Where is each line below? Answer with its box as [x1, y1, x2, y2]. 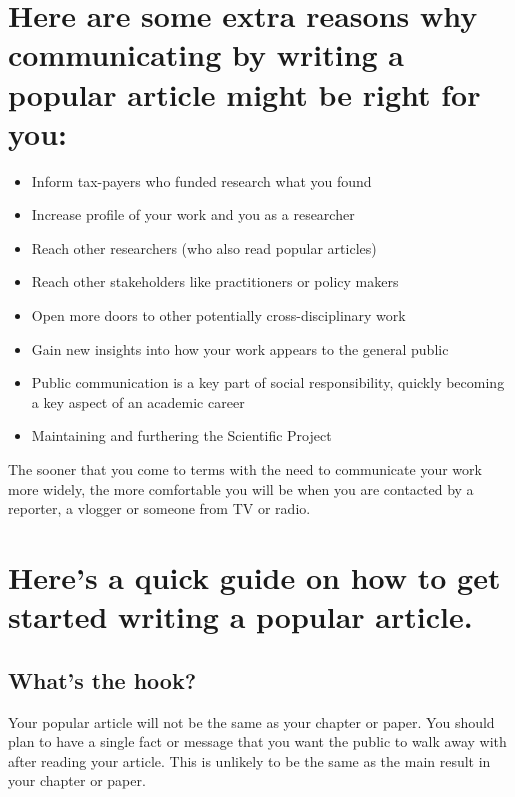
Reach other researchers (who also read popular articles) [31, 237, 377, 258]
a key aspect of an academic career [31, 391, 245, 412]
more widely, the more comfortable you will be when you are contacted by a [8, 478, 474, 499]
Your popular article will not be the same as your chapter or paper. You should [8, 711, 495, 732]
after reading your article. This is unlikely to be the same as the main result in [8, 750, 491, 771]
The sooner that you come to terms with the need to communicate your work [8, 459, 482, 480]
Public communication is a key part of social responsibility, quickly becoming [31, 372, 505, 393]
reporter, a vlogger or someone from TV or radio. [8, 498, 311, 519]
